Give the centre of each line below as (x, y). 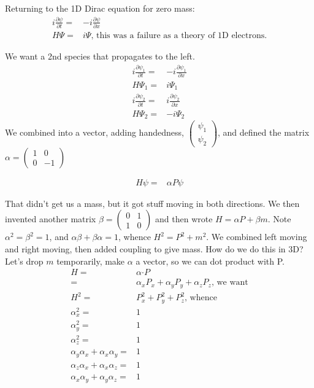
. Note (279, 219)
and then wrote (184, 219)
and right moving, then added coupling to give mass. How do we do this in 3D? (154, 249)
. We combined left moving (257, 237)
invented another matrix (51, 219)
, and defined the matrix (264, 132)
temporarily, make (91, 261)
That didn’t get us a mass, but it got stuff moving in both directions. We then (152, 203)
